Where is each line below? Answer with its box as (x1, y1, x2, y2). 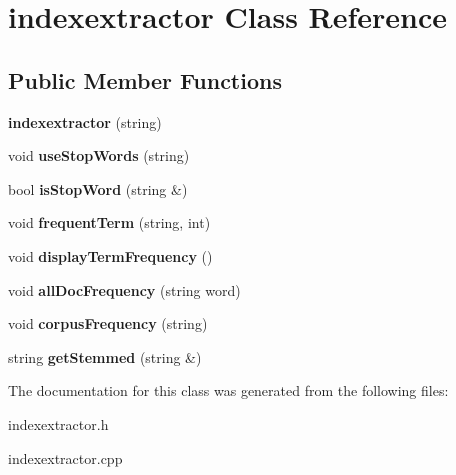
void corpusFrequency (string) (8, 313, 208, 334)
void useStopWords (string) (8, 145, 190, 166)
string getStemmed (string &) (8, 346, 202, 367)
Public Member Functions (8, 64, 282, 95)
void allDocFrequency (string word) (8, 279, 241, 300)
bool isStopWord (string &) (8, 178, 188, 199)
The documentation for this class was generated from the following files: (8, 380, 449, 401)
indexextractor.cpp (8, 447, 123, 468)
